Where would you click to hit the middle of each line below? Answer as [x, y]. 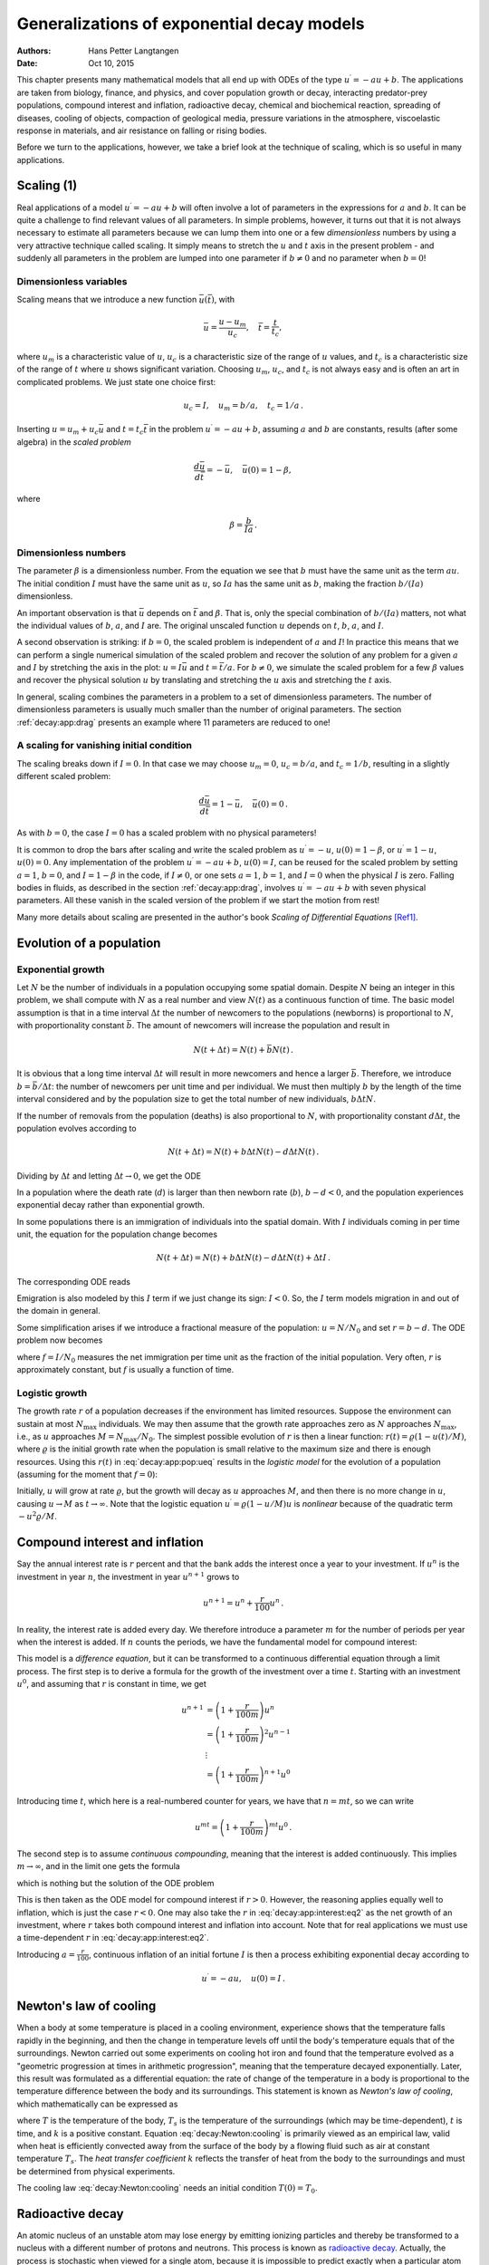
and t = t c [125, 430]
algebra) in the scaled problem [74, 442]
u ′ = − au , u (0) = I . [243, 1978]
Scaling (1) [47, 186]
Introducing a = [46, 1954]
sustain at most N [50, 1423]
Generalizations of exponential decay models [191, 24]
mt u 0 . [280, 1826]
